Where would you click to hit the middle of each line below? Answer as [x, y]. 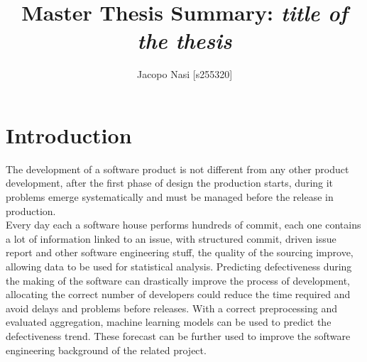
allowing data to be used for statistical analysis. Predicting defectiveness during [179, 266]
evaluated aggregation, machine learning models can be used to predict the [169, 322]
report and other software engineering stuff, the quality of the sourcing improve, [180, 252]
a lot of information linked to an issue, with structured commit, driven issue [171, 238]
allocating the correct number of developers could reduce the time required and [178, 294]
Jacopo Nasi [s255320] [185, 74]
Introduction [69, 135]
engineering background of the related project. [106, 350]
